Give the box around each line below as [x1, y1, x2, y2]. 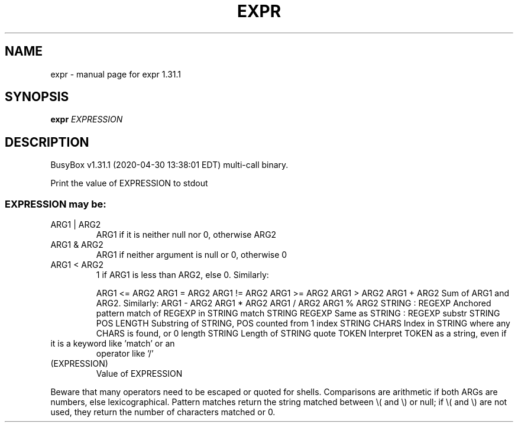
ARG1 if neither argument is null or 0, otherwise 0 [96, 250, 287, 260]
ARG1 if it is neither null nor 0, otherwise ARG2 [96, 229, 277, 240]
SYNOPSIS [5, 89, 69, 105]
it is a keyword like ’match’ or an [50, 338, 175, 349]
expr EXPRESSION [50, 114, 123, 125]
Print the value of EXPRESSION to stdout [50, 178, 208, 189]
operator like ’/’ [96, 348, 154, 359]
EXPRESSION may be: [5, 198, 106, 210]
